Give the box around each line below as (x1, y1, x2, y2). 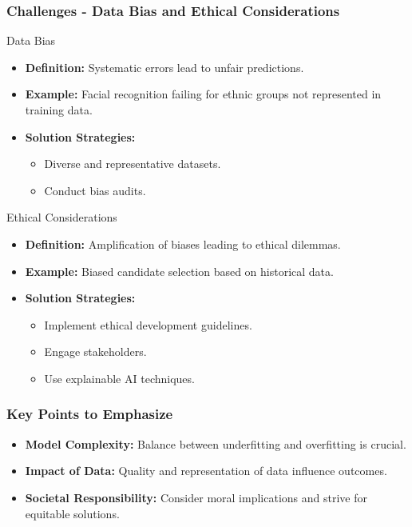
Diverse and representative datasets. (44, 155, 221, 172)
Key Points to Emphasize (6, 404, 173, 424)
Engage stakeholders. (44, 343, 147, 360)
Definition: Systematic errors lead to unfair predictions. (25, 58, 304, 75)
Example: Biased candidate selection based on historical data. (25, 262, 334, 279)
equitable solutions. (25, 505, 120, 521)
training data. (25, 102, 93, 118)
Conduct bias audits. (44, 182, 146, 198)
